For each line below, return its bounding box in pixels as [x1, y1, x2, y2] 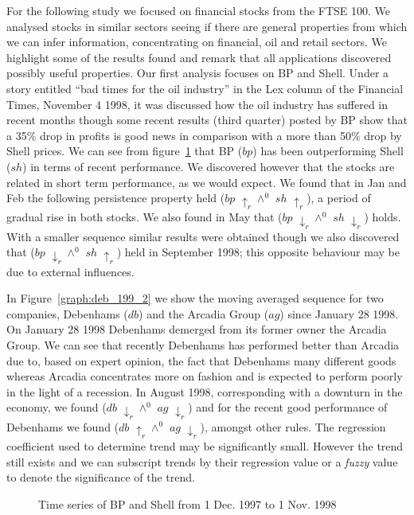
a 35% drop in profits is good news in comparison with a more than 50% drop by [6, 127, 402, 143]
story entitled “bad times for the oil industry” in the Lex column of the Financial [6, 80, 404, 96]
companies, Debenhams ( [6, 305, 128, 322]
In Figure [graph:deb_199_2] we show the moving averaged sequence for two [6, 290, 384, 306]
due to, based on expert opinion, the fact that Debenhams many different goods [6, 352, 396, 369]
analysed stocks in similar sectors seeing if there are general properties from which [6, 18, 408, 34]
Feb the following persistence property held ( [6, 189, 225, 206]
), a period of [307, 189, 371, 206]
